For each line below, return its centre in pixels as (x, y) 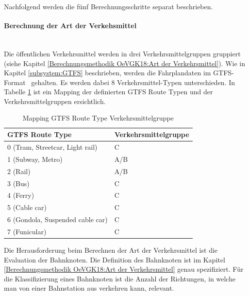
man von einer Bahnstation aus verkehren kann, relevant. (89, 288)
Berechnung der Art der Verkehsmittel (70, 26)
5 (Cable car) (27, 207)
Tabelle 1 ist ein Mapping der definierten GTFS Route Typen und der (108, 92)
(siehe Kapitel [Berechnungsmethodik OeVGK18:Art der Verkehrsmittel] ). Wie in (124, 63)
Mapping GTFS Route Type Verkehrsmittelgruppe (98, 117)
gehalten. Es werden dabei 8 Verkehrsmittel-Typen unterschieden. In (133, 82)
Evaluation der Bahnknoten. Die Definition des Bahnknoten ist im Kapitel (115, 259)
